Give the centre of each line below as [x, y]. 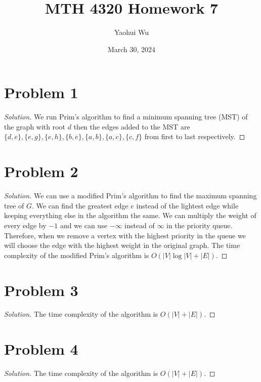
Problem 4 [41, 349]
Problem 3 [41, 290]
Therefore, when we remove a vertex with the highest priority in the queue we [125, 235]
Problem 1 [41, 92]
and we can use [83, 225]
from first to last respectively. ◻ [195, 136]
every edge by [25, 225]
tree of [14, 205]
